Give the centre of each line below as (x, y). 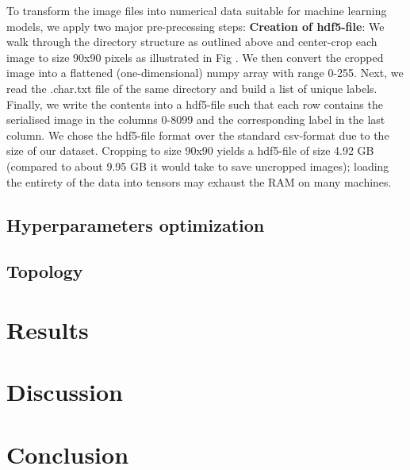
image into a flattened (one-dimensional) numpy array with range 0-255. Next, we (205, 73)
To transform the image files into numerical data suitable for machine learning (197, 10)
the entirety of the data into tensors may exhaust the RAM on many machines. (199, 181)
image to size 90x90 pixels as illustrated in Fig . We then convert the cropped (195, 57)
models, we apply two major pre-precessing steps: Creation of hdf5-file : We (195, 26)
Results (48, 329)
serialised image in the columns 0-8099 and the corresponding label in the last (196, 119)
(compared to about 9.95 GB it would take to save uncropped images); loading (198, 166)
